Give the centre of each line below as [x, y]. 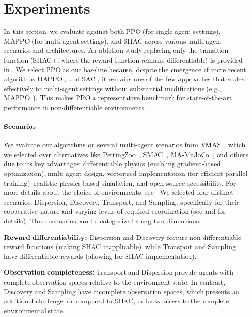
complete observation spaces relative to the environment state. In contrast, [115, 281]
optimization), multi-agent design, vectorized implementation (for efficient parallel [126, 173]
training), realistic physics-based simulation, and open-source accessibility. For [120, 182]
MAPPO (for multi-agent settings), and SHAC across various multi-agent [113, 40]
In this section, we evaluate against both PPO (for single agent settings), [112, 31]
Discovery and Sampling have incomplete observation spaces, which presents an [122, 291]
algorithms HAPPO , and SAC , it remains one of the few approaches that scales [124, 79]
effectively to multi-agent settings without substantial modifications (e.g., [113, 88]
